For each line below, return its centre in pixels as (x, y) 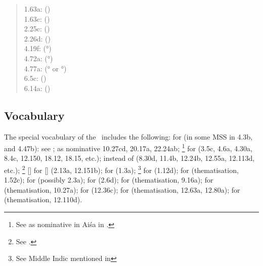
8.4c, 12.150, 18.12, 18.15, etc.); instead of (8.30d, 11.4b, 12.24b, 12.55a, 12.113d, (129, 158)
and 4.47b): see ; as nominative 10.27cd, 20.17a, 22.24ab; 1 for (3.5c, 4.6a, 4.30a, (128, 147)
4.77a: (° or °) (45, 68)
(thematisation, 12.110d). (43, 199)
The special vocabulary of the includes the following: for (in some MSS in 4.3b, (128, 136)
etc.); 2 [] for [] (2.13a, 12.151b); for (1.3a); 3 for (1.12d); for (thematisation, (121, 169)
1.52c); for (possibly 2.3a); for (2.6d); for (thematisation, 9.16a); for (109, 180)
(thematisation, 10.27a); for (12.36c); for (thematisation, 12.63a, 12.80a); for (122, 189)
